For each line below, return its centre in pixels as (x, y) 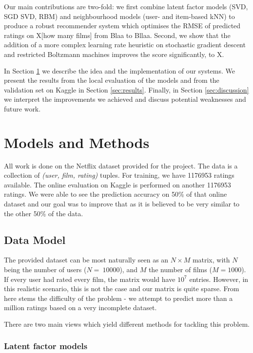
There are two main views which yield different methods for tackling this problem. (127, 324)
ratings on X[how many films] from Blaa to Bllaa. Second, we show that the (117, 35)
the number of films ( (180, 269)
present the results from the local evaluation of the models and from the (112, 80)
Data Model (35, 239)
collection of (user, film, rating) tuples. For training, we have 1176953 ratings (119, 175)
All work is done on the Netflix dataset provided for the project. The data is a (121, 165)
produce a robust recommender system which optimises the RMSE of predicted (122, 26)
